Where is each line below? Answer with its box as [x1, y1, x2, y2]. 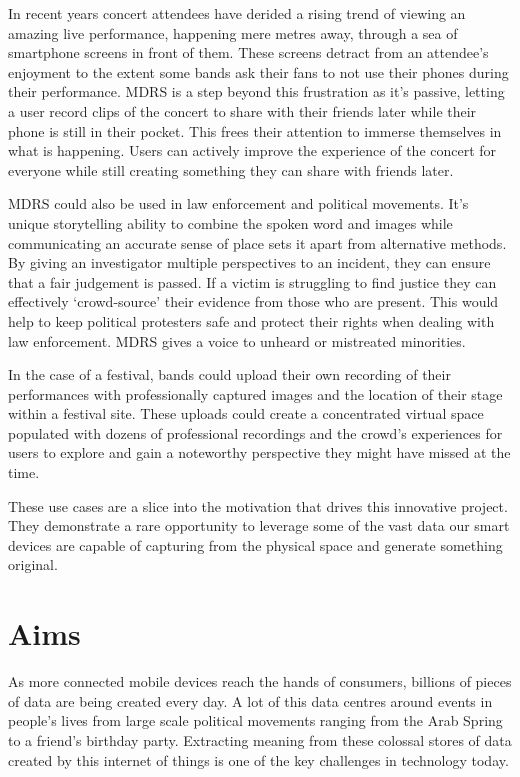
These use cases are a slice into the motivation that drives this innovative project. [8, 495, 508, 516]
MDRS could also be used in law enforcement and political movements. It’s [8, 193, 469, 214]
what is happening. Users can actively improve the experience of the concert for [8, 140, 497, 161]
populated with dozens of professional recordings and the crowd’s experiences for [8, 422, 503, 443]
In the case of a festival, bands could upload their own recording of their [8, 364, 451, 385]
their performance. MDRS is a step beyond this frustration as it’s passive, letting [8, 81, 505, 102]
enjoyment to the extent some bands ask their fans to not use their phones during [8, 61, 509, 82]
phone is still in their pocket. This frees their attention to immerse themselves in [8, 120, 502, 141]
